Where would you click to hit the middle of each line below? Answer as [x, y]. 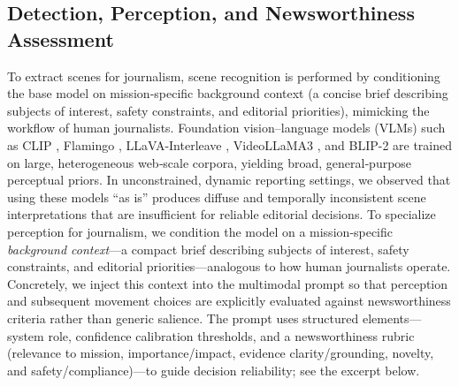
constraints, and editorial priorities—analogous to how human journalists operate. [229, 266]
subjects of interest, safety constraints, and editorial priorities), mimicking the [218, 110]
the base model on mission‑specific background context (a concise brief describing [228, 93]
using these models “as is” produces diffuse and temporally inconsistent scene [217, 197]
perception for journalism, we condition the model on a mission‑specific [200, 231]
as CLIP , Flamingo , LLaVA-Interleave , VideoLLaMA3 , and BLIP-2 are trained [230, 144]
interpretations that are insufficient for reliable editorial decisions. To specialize [222, 214]
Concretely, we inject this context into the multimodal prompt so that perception [228, 283]
